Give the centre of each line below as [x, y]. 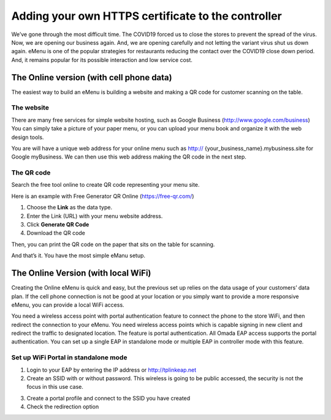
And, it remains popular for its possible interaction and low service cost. [102, 60]
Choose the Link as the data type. [70, 208]
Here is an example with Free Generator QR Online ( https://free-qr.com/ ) [103, 196]
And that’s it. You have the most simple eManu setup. [78, 256]
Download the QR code [56, 233]
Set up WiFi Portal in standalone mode [69, 358]
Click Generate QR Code [58, 225]
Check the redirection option [63, 407]
